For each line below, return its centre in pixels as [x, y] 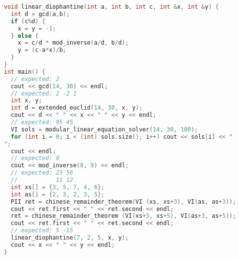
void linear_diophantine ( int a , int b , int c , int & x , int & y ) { [112, 7]
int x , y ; [26, 101]
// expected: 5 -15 [42, 231]
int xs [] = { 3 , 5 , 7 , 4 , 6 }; [58, 187]
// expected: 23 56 [42, 173]
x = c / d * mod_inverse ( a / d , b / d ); [73, 43]
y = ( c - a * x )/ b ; [42, 50]
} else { [25, 36]
